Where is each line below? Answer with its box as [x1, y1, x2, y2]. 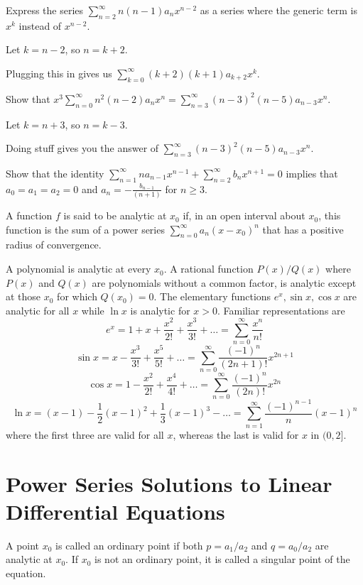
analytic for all [6, 302, 70, 317]
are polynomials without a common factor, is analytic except [92, 275, 357, 290]
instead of [18, 18, 62, 33]
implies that [286, 165, 338, 180]
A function [6, 208, 53, 223]
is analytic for [130, 302, 190, 317]
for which [57, 289, 97, 304]
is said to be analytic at [63, 208, 167, 223]
